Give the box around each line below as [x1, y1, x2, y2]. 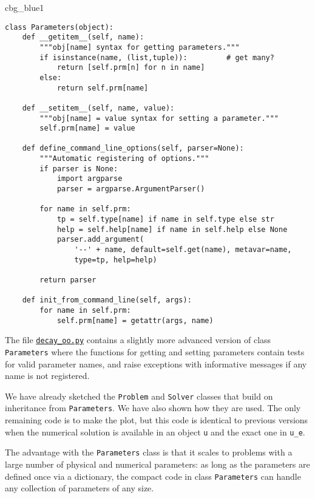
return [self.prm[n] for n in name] [56, 63, 205, 72]
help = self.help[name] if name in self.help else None [56, 225, 288, 234]
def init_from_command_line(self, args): [22, 296, 192, 305]
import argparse [56, 174, 123, 183]
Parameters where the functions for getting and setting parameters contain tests [5, 345, 305, 358]
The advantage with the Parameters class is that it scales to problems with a [5, 446, 293, 459]
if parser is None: [39, 164, 118, 173]
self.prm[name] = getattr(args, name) [56, 316, 214, 325]
